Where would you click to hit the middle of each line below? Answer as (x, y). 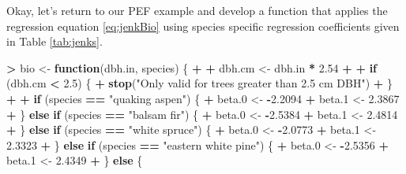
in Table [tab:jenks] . (55, 41)
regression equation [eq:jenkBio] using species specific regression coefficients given (203, 26)
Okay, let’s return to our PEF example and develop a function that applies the (197, 10)
